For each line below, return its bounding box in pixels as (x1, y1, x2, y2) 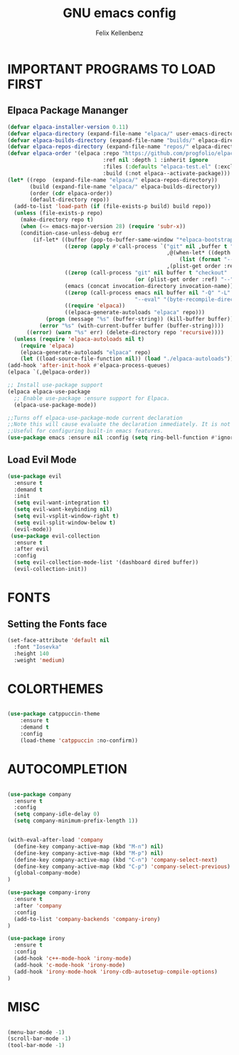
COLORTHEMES (7, 681, 104, 696)
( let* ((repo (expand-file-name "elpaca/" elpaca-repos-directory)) (7, 176, 218, 183)
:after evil (14, 545, 50, 553)
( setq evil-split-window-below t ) (14, 519, 116, 526)
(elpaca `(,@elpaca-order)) (7, 369, 91, 376)
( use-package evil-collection (10, 532, 100, 540)
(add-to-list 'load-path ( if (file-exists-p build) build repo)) (14, 203, 212, 210)
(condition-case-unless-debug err (20, 230, 122, 237)
